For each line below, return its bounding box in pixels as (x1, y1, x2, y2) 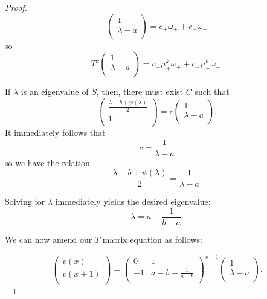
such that (195, 85, 230, 98)
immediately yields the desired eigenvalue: (55, 195, 211, 208)
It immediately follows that (5, 126, 106, 139)
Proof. (5, 1, 27, 13)
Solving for (5, 195, 45, 208)
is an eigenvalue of (21, 85, 89, 98)
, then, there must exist (96, 85, 184, 98)
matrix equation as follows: (102, 233, 202, 246)
